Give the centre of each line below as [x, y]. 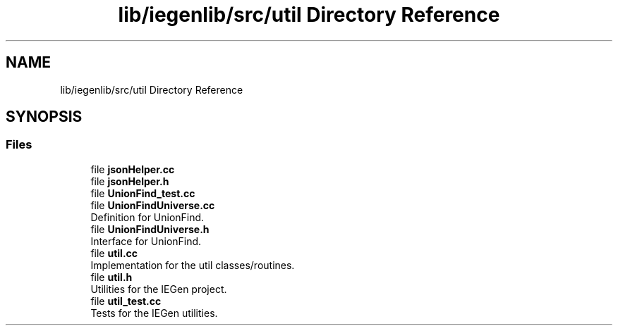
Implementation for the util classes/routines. [193, 265]
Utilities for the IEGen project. [159, 289]
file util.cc [114, 253]
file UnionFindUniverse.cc [153, 205]
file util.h [111, 277]
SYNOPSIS [44, 117]
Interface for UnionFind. [146, 241]
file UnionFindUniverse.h [150, 229]
